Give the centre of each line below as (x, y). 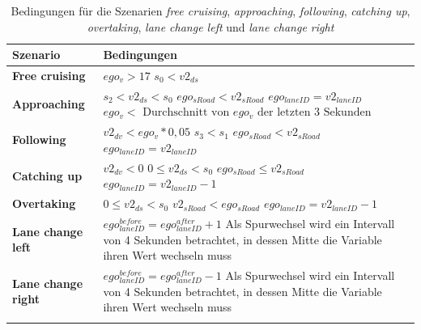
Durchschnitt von (186, 113)
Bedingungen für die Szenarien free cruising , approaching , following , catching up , (210, 11)
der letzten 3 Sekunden (315, 113)
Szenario (36, 55)
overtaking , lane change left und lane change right (210, 26)
